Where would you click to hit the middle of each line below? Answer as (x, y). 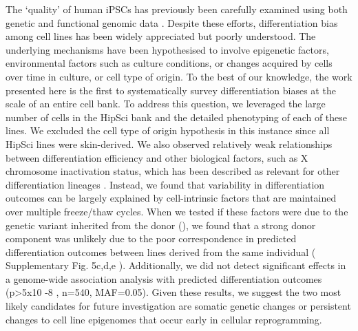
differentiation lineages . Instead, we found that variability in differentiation (165, 184)
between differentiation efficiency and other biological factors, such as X (157, 157)
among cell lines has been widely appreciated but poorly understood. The (161, 36)
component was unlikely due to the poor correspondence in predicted (151, 238)
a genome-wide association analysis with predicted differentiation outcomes (164, 278)
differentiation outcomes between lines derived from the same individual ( (161, 252)
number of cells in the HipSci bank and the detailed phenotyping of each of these (177, 117)
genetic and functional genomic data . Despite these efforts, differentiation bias (172, 22)
